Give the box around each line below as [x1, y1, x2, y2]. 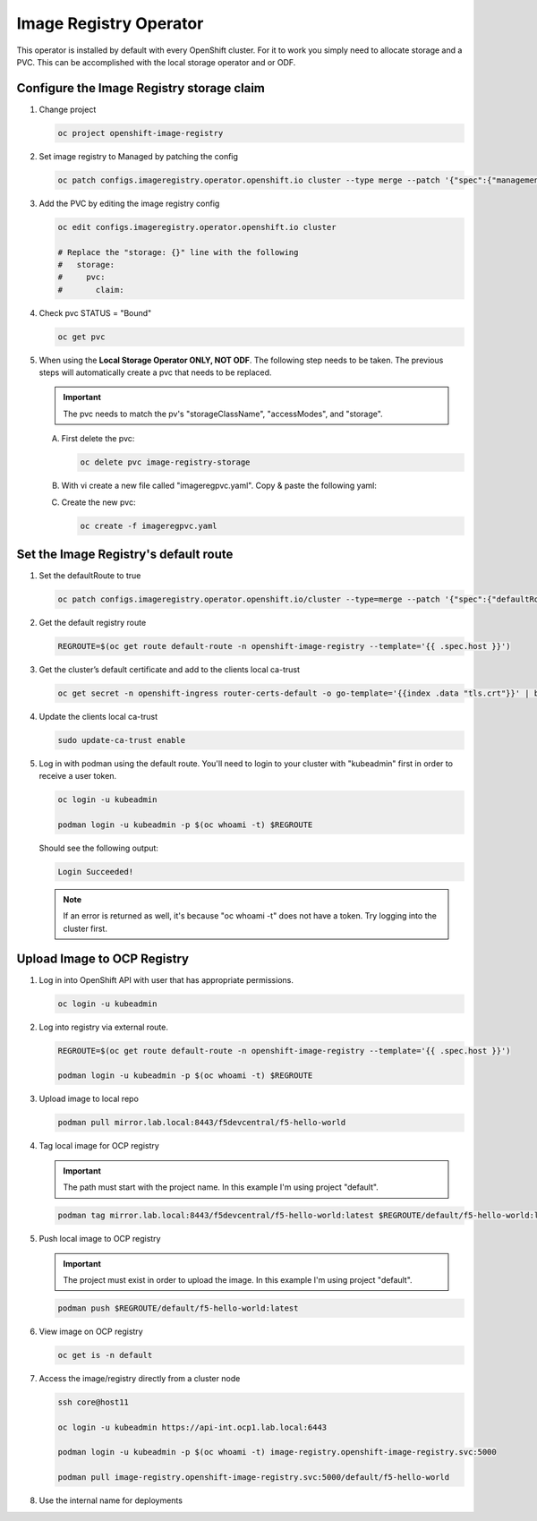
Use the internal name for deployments [38, 1495, 183, 1506]
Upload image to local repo [38, 1093, 139, 1105]
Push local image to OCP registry [38, 1234, 161, 1244]
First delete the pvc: [61, 433, 135, 444]
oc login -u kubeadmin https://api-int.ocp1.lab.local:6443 [57, 1422, 328, 1432]
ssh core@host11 [57, 1397, 130, 1407]
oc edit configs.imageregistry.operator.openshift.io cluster [57, 222, 337, 232]
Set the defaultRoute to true [38, 570, 141, 581]
